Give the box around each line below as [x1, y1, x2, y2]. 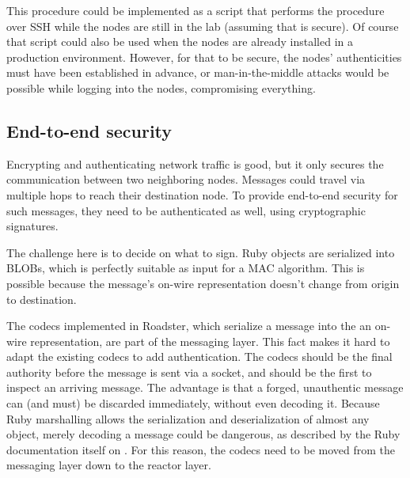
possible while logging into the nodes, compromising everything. [6, 79, 316, 96]
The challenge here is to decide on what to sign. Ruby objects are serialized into [6, 244, 395, 260]
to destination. [6, 290, 77, 307]
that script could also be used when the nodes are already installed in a [6, 33, 354, 50]
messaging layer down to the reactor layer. [6, 457, 211, 473]
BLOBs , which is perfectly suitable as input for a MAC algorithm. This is [6, 260, 365, 276]
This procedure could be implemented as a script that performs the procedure [6, 2, 385, 18]
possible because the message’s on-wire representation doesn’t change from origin [6, 275, 400, 291]
